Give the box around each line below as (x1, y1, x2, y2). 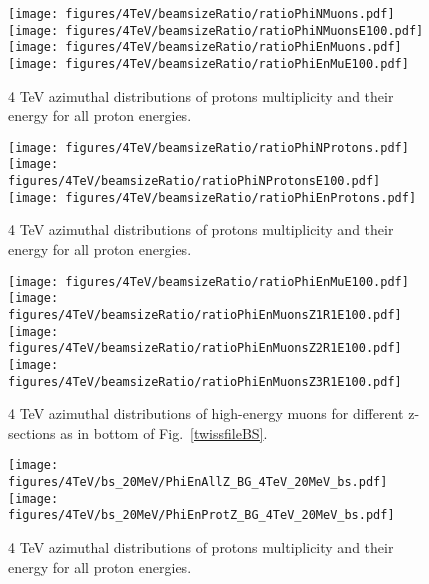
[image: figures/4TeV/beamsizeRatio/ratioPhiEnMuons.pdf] (8, 40, 402, 55)
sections (8, 422, 56, 443)
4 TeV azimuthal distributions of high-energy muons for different (8, 403, 404, 424)
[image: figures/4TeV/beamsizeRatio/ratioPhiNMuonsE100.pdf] (8, 23, 424, 38)
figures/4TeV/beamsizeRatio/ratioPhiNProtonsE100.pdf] (8, 174, 381, 189)
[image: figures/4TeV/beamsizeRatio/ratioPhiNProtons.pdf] (8, 140, 409, 155)
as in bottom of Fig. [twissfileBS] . (60, 422, 268, 443)
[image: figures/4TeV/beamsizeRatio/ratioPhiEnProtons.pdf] (8, 190, 417, 205)
